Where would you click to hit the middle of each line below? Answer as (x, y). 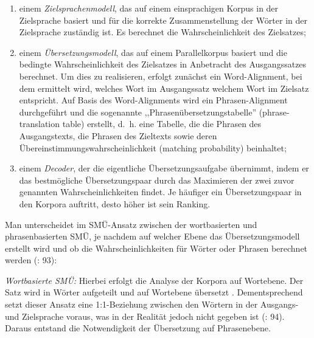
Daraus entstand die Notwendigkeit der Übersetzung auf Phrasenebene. (138, 328)
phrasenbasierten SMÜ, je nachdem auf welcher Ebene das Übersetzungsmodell (152, 236)
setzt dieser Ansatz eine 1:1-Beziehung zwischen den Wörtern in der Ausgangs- (152, 304)
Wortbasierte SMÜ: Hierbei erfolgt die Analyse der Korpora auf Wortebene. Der (154, 280)
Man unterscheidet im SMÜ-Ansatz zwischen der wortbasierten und (131, 224)
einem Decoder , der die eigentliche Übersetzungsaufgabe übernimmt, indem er (164, 168)
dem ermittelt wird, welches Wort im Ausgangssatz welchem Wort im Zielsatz (164, 88)
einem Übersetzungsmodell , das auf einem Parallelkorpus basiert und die (153, 52)
